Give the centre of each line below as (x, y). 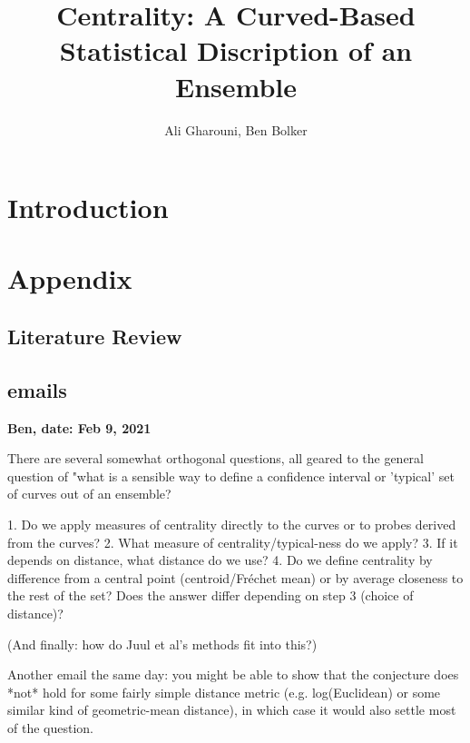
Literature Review (95, 337)
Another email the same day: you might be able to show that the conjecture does (233, 674)
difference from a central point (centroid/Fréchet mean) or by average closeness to (235, 577)
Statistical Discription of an (236, 50)
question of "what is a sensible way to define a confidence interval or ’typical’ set (231, 476)
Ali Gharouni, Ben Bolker (236, 129)
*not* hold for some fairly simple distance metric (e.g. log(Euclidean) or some (224, 692)
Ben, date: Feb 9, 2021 (79, 427)
